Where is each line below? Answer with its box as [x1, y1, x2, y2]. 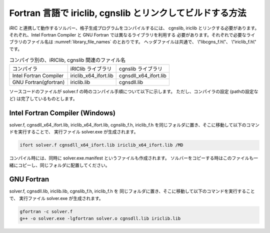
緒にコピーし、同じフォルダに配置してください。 [9, 162, 110, 168]
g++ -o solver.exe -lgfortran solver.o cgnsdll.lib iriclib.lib [19, 215, 181, 221]
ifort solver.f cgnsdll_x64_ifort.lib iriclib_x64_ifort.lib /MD [19, 142, 183, 148]
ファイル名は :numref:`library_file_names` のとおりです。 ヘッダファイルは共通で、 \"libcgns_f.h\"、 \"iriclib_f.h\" [26, 39, 256, 45]
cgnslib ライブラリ [119, 65, 162, 72]
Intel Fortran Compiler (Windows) [9, 108, 116, 117]
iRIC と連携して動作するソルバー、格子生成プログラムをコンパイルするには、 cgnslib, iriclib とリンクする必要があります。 [9, 25, 259, 31]
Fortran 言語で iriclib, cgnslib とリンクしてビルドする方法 [9, 7, 246, 18]
